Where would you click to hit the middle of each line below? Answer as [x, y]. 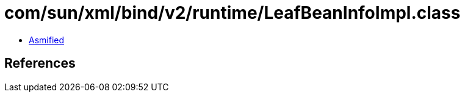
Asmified [47, 40]
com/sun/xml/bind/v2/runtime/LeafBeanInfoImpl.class [232, 13]
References [40, 63]
